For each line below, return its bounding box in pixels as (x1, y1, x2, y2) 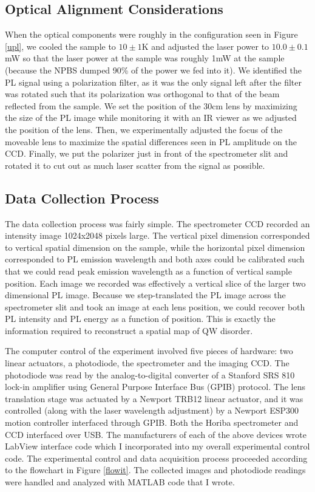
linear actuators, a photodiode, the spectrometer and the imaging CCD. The (5, 357, 290, 369)
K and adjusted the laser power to (141, 39, 269, 52)
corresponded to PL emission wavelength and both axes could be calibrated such (5, 253, 305, 265)
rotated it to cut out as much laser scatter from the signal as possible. (5, 159, 265, 171)
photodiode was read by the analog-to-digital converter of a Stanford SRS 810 (5, 368, 295, 381)
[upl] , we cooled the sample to (5, 39, 116, 52)
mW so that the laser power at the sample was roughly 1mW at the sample (5, 52, 285, 64)
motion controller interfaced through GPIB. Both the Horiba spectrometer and (5, 416, 299, 429)
